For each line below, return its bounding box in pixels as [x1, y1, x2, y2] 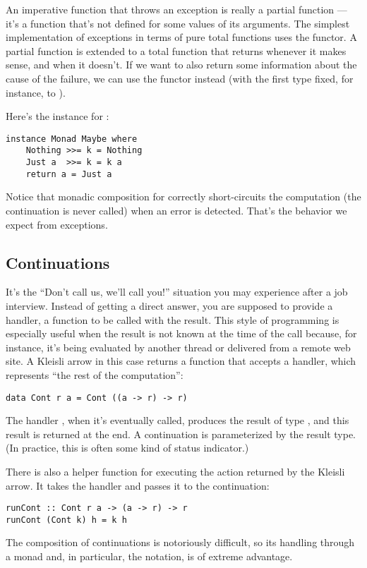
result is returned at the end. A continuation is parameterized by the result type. [6, 426, 356, 441]
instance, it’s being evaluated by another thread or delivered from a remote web [6, 339, 351, 354]
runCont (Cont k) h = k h [6, 514, 127, 525]
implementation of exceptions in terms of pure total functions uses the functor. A [6, 30, 357, 44]
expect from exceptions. [6, 217, 108, 231]
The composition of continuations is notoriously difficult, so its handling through [6, 535, 355, 550]
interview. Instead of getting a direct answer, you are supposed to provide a [6, 298, 333, 313]
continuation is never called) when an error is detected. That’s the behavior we [6, 203, 347, 217]
